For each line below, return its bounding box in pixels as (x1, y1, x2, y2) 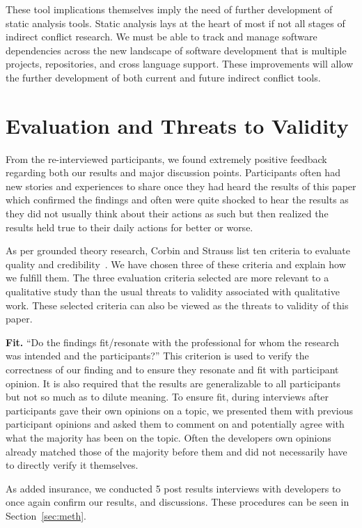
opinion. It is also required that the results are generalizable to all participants (6, 375, 340, 390)
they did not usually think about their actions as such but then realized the (6, 206, 329, 221)
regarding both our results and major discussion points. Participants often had (6, 165, 340, 180)
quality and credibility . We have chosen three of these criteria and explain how (6, 256, 346, 271)
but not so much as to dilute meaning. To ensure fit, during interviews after (6, 389, 329, 404)
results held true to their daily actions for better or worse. (6, 219, 253, 234)
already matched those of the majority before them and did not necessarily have (6, 444, 347, 458)
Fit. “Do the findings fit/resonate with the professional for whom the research (6, 334, 340, 349)
